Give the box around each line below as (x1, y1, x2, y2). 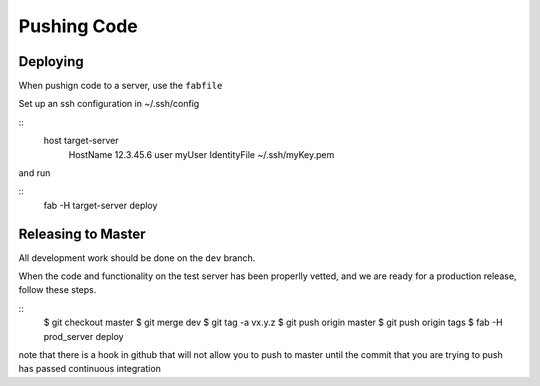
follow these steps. (18, 284, 97, 296)
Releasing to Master (18, 225, 146, 242)
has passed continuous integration (18, 363, 162, 375)
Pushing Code (18, 15, 139, 37)
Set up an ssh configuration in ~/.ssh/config (18, 98, 200, 110)
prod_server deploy (43, 330, 124, 342)
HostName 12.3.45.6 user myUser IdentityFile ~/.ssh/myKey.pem (68, 148, 335, 160)
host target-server (43, 135, 119, 147)
